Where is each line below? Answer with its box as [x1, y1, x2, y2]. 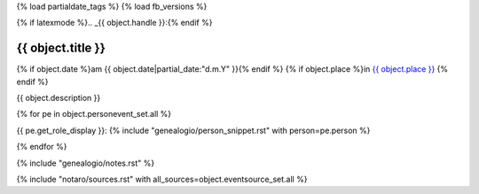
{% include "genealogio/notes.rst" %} [16, 158, 155, 168]
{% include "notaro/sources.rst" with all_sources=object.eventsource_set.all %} [16, 174, 308, 185]
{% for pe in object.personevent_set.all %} [16, 109, 172, 120]
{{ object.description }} [16, 93, 101, 104]
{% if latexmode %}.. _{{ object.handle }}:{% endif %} [16, 18, 213, 28]
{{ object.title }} [16, 41, 106, 56]
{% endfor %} [16, 142, 67, 152]
